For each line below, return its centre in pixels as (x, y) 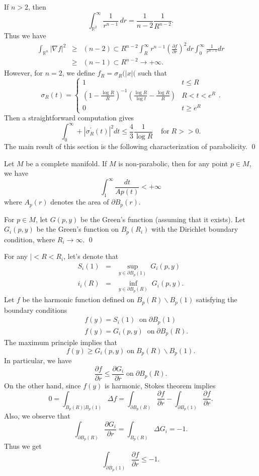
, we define (78, 73)
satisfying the (217, 299)
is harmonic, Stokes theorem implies (160, 385)
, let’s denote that (91, 256)
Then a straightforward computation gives (69, 118)
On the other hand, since (42, 385)
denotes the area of (80, 202)
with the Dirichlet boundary (195, 229)
